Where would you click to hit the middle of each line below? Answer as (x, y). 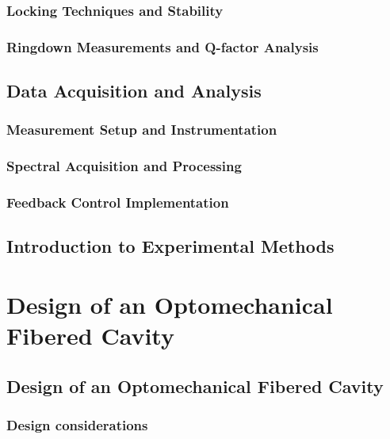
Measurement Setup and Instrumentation (142, 130)
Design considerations (77, 425)
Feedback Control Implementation (118, 202)
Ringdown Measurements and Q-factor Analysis (162, 46)
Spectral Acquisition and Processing (124, 166)
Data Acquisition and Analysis (134, 91)
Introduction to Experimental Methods (170, 246)
